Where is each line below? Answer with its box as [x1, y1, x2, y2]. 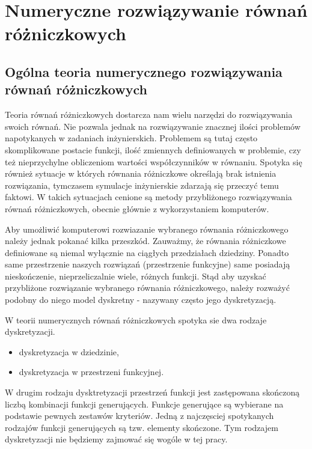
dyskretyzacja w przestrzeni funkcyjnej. [19, 365, 164, 378]
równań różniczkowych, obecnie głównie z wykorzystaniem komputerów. [5, 202, 269, 215]
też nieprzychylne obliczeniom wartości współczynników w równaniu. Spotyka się [5, 155, 302, 168]
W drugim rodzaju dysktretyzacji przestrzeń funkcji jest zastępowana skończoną [5, 386, 300, 399]
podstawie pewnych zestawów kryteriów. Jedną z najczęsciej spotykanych [5, 409, 274, 422]
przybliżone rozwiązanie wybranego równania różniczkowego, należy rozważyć [5, 281, 290, 294]
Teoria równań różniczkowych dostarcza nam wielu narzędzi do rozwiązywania [5, 108, 293, 121]
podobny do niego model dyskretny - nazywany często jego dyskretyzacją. [5, 293, 277, 306]
